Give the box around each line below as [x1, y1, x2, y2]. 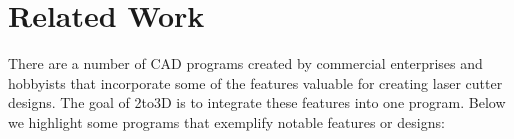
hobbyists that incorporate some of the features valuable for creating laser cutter [8, 72, 503, 93]
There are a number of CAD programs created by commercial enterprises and [8, 53, 483, 74]
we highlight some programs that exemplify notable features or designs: [8, 111, 445, 132]
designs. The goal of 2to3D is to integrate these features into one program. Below [8, 92, 506, 113]
